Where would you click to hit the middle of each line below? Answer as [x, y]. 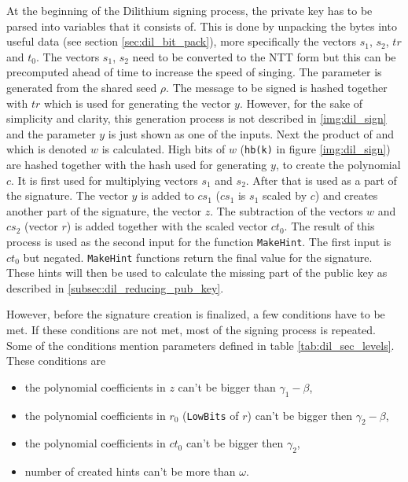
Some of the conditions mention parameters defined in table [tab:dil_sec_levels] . [200, 345]
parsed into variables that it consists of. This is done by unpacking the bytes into [202, 26]
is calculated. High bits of [164, 149]
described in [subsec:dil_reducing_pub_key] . [115, 287]
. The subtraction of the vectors [287, 210]
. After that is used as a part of [321, 180]
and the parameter [51, 133]
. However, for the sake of [301, 103]
